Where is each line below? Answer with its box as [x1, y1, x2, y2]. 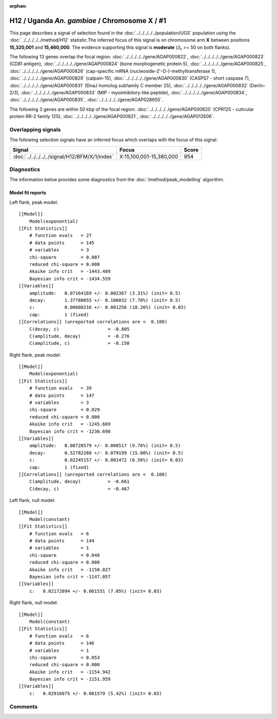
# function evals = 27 [29, 232, 92, 239]
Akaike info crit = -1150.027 [29, 567, 111, 572]
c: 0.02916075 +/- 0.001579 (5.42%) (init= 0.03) [29, 690, 162, 696]
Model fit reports [9, 190, 46, 196]
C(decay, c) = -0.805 [29, 326, 130, 332]
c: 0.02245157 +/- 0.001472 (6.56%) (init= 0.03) [29, 457, 184, 463]
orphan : [9, 3, 27, 9]
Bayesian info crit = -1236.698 [29, 429, 111, 434]
